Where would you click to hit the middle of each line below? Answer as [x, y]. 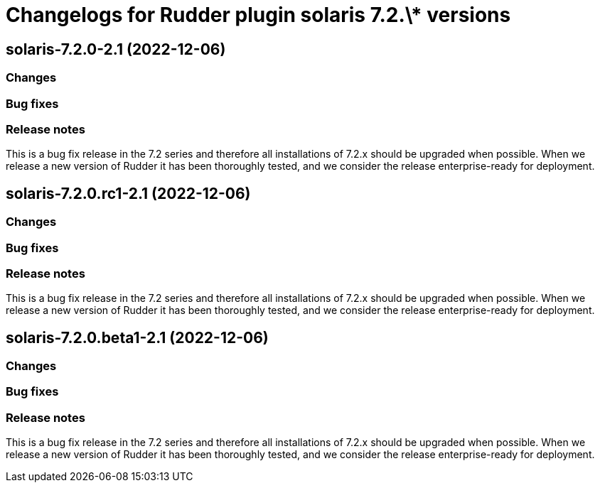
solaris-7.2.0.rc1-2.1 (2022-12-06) [128, 193]
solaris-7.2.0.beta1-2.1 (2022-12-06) [137, 337]
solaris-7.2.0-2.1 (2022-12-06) [116, 49]
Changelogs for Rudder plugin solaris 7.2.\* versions [258, 15]
